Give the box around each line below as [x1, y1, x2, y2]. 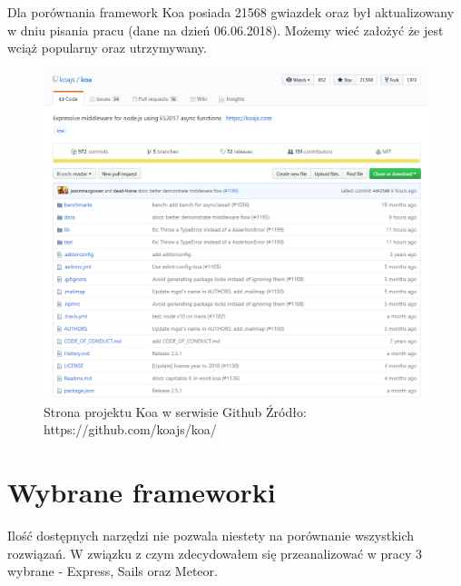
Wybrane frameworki [7, 473, 276, 511]
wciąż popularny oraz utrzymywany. [7, 38, 207, 57]
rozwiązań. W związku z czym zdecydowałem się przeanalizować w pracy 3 [7, 543, 423, 562]
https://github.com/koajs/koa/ [44, 420, 217, 439]
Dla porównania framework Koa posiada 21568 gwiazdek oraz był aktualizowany [7, 3, 455, 21]
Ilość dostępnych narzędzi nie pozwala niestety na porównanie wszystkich [7, 525, 415, 544]
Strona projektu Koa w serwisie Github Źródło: [44, 402, 307, 421]
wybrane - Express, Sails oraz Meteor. [7, 561, 218, 581]
